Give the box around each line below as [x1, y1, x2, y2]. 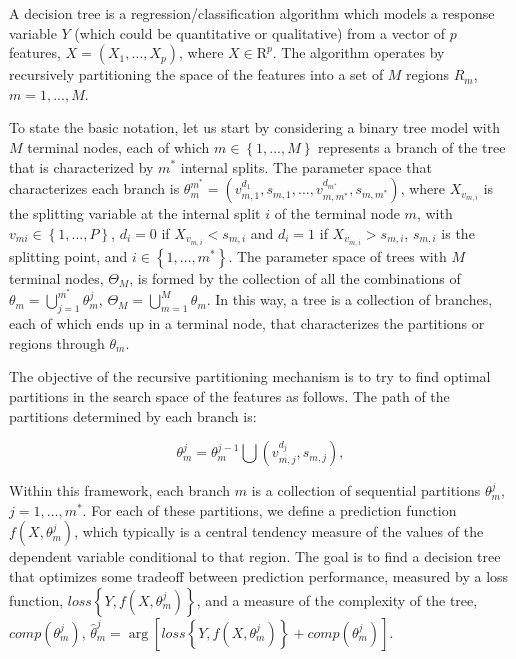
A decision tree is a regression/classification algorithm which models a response [9, 3, 495, 23]
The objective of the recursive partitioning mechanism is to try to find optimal [9, 366, 491, 387]
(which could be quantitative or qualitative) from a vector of [74, 22, 446, 43]
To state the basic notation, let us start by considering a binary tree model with [9, 117, 500, 138]
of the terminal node [274, 203, 400, 224]
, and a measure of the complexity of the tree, [196, 589, 478, 610]
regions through [9, 332, 105, 353]
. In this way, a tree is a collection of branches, [206, 289, 493, 310]
